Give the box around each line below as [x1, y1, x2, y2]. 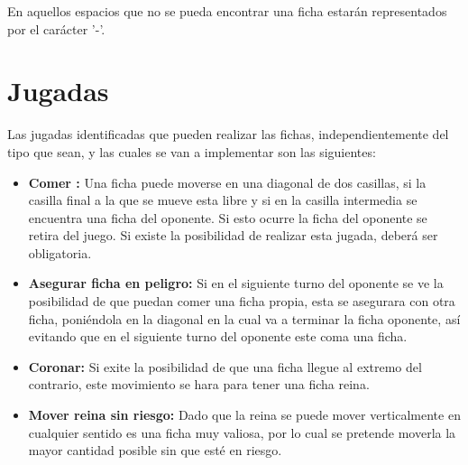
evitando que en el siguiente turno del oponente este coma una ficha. [28, 327, 408, 346]
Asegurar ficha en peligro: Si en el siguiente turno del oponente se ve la [28, 274, 444, 293]
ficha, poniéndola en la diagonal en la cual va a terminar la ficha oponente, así [28, 309, 461, 328]
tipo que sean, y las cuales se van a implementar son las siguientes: [7, 142, 376, 161]
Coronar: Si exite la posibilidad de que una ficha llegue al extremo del [28, 357, 422, 376]
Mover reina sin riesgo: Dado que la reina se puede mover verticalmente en [28, 405, 461, 424]
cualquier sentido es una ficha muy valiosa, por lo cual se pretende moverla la [28, 423, 456, 442]
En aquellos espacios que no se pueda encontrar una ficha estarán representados [7, 2, 447, 20]
